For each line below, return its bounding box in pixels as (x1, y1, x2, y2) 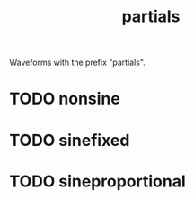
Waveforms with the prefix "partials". (9, 57, 145, 68)
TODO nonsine (9, 88, 121, 109)
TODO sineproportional (9, 171, 186, 191)
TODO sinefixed (9, 130, 130, 150)
